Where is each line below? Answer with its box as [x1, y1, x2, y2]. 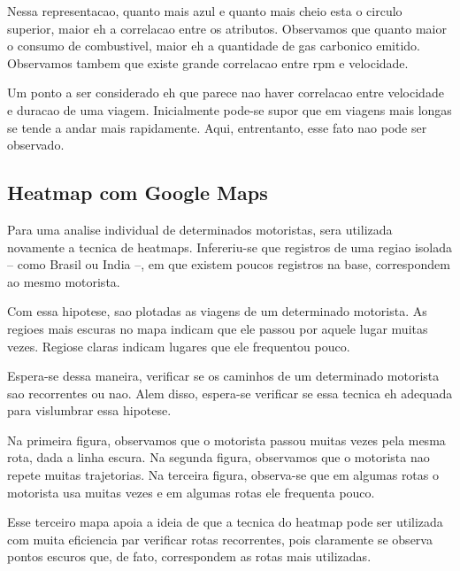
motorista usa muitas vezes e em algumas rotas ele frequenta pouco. [7, 482, 375, 501]
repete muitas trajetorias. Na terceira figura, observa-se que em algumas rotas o [7, 466, 439, 484]
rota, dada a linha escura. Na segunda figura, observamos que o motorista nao [7, 448, 430, 467]
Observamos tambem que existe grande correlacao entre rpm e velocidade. [7, 53, 409, 72]
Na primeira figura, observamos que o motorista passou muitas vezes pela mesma [7, 430, 446, 449]
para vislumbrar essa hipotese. [7, 401, 172, 420]
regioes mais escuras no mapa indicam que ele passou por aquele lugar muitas [7, 319, 428, 337]
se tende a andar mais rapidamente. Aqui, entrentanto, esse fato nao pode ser [7, 118, 427, 136]
